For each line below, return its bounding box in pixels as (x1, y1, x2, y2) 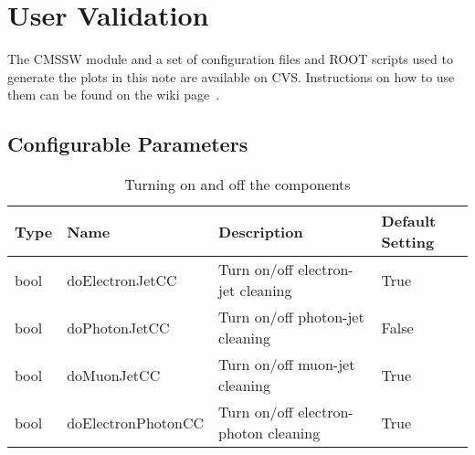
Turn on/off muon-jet (218, 354, 355, 376)
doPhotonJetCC (67, 316, 170, 338)
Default (381, 210, 437, 232)
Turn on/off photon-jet (218, 306, 364, 328)
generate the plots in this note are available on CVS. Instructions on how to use (7, 67, 455, 86)
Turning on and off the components (124, 174, 351, 196)
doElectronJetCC (67, 269, 177, 291)
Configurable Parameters (7, 130, 248, 158)
